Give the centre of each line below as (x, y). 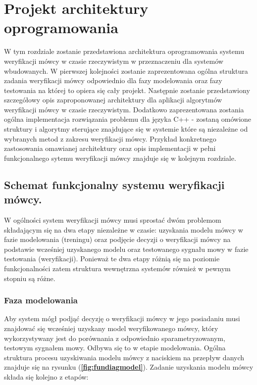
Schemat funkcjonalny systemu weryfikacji (114, 184)
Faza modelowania (41, 300)
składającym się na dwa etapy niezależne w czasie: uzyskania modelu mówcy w (124, 229)
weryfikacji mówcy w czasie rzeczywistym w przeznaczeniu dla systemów (114, 61)
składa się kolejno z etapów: (46, 376)
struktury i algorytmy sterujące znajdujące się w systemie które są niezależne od (126, 129)
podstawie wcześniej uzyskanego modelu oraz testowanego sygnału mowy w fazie (126, 249)
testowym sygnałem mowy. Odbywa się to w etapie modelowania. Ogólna (115, 348)
